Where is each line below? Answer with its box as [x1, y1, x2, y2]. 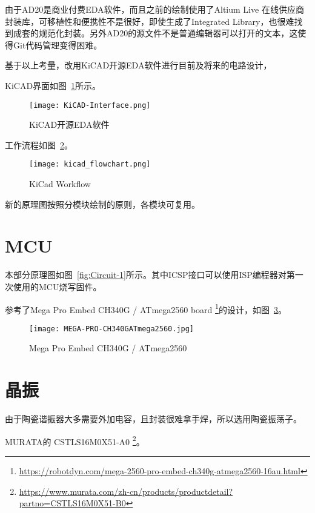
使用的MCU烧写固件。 [13, 280, 102, 293]
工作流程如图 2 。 [5, 138, 73, 151]
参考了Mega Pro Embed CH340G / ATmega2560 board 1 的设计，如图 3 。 [5, 301, 287, 316]
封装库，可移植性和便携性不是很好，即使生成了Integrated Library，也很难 [5, 15, 294, 27]
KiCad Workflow [29, 177, 91, 190]
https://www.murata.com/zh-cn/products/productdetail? [19, 485, 233, 497]
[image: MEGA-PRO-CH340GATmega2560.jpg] [29, 324, 194, 333]
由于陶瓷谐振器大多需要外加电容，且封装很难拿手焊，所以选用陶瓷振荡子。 [5, 412, 302, 425]
